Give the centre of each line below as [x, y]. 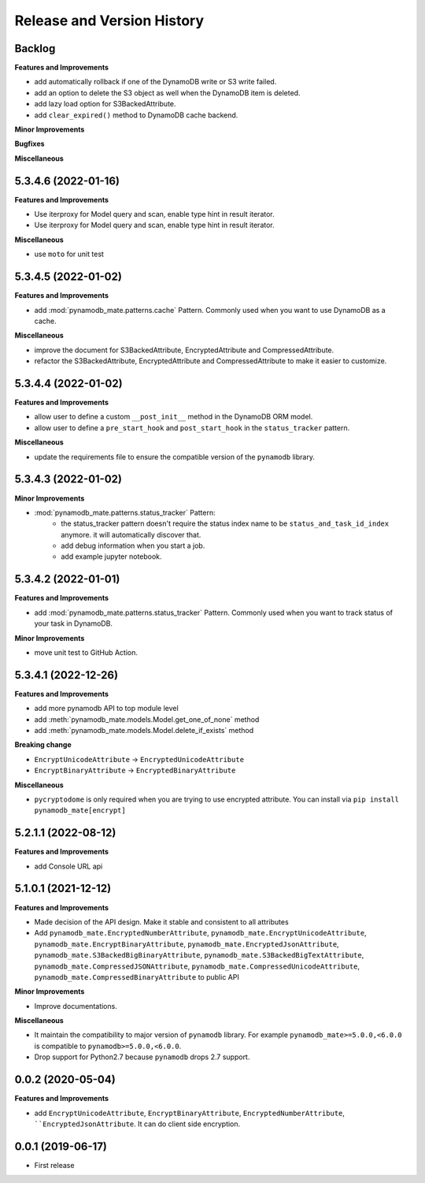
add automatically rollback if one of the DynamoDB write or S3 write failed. [155, 82]
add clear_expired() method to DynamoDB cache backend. [136, 115]
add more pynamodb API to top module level [106, 709]
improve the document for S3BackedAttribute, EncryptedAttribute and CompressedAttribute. [184, 350]
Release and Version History [109, 20]
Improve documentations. [76, 1006]
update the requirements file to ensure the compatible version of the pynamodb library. [174, 456]
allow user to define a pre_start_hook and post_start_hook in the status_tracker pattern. [192, 428]
